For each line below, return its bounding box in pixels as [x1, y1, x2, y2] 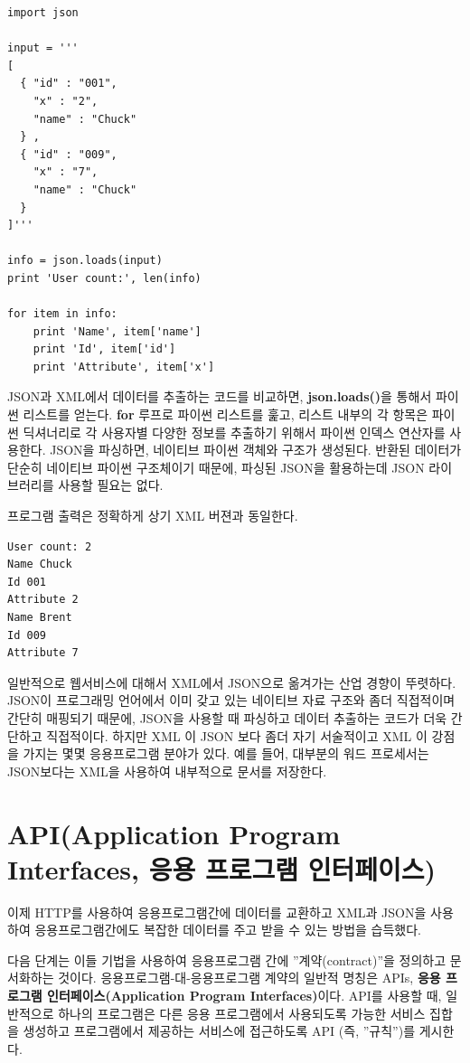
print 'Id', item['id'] [33, 343, 176, 356]
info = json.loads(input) [7, 254, 163, 268]
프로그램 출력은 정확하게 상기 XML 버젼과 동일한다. [7, 506, 298, 525]
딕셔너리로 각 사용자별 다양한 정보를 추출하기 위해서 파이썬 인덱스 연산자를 [23, 422, 446, 441]
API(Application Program [7, 814, 341, 851]
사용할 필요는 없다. [58, 475, 164, 494]
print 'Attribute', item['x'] [33, 360, 215, 373]
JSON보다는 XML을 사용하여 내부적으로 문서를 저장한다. [7, 761, 327, 780]
